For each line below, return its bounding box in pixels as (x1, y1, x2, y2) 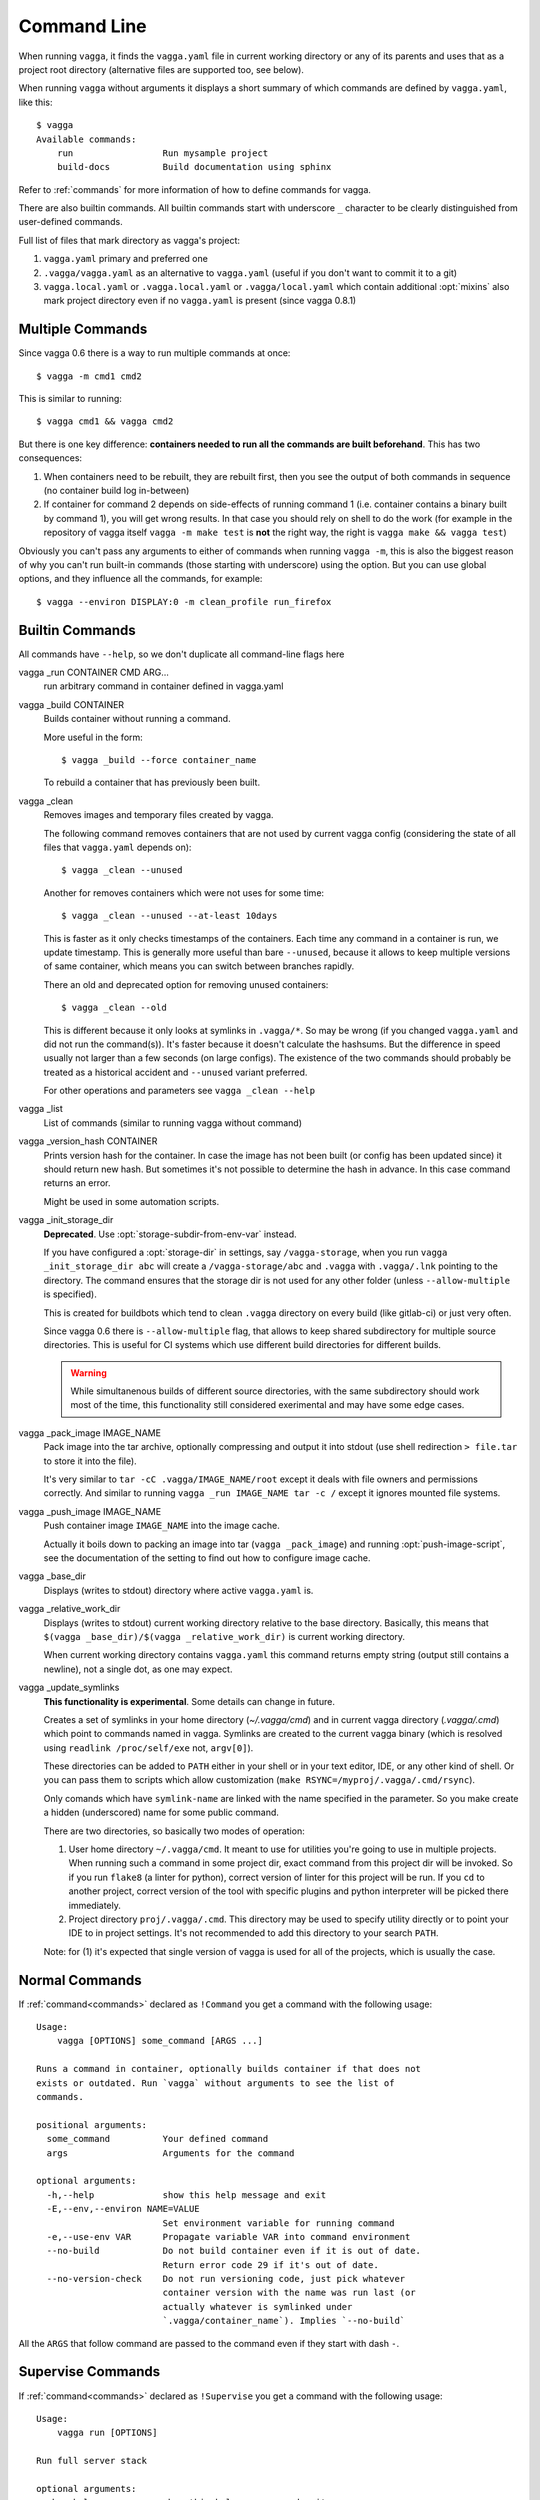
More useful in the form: (43, 731, 144, 743)
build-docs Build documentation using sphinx (56, 161, 332, 173)
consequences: (18, 452, 83, 464)
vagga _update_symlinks (18, 1681, 120, 1694)
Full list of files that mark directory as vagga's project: (18, 234, 240, 246)
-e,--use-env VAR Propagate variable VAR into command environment (46, 2231, 411, 2242)
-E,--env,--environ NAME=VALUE (46, 2203, 200, 2215)
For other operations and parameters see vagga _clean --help (43, 1085, 315, 1097)
